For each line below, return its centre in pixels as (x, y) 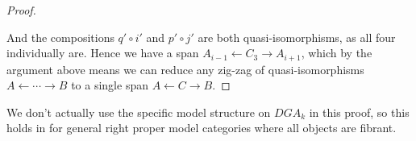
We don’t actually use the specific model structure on (139, 112)
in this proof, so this (359, 112)
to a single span (110, 85)
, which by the (337, 53)
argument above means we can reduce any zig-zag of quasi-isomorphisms (185, 69)
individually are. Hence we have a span (103, 53)
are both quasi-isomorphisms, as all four (297, 37)
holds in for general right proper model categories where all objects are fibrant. (202, 128)
